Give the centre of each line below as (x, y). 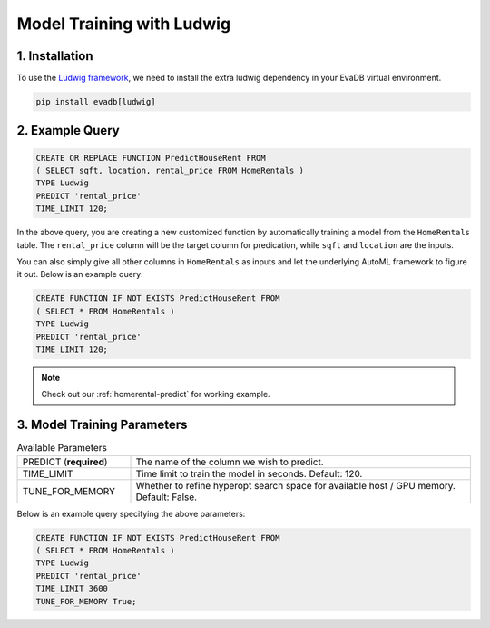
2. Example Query (68, 130)
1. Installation (55, 56)
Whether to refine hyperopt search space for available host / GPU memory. (295, 485)
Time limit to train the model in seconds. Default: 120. (249, 473)
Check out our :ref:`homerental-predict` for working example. (156, 394)
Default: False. (167, 497)
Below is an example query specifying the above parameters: (131, 513)
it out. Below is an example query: (80, 274)
